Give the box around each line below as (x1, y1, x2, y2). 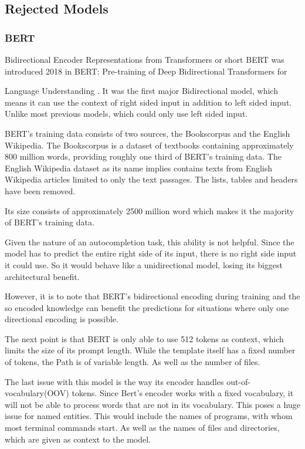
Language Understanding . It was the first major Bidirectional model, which (5, 85, 278, 97)
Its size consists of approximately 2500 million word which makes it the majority (5, 204, 294, 217)
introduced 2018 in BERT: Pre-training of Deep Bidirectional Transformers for (5, 65, 287, 77)
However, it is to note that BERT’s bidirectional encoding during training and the (5, 290, 300, 302)
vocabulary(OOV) (5, 387, 69, 399)
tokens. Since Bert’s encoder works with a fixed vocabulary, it (72, 387, 294, 399)
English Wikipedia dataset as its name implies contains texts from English (5, 161, 273, 174)
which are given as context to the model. (5, 433, 151, 445)
